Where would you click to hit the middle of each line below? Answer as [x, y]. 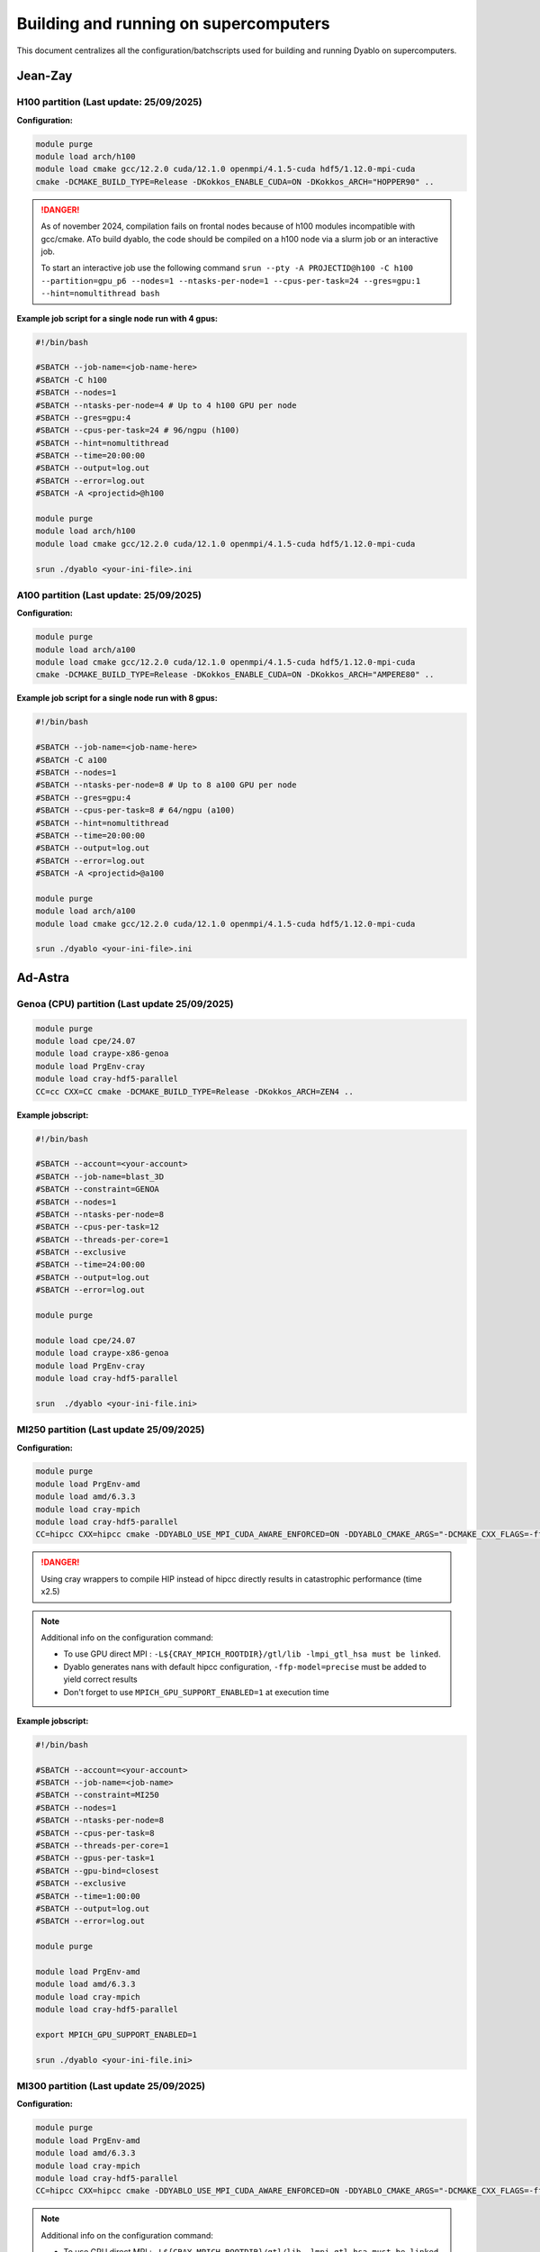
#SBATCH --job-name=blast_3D [100, 1176]
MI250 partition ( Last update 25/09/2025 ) [111, 1430]
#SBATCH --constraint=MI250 [97, 1795]
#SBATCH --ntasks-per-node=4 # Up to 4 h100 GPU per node [166, 405]
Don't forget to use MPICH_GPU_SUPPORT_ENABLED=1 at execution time [196, 1692]
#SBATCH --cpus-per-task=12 [97, 1227]
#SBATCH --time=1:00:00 [88, 1896]
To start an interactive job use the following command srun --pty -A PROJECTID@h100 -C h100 [227, 268]
